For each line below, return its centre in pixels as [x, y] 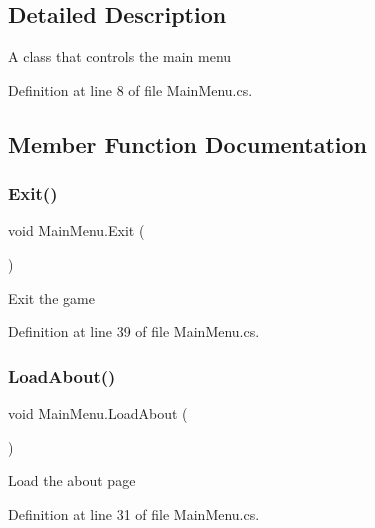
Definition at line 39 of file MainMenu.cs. [134, 331]
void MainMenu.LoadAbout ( [98, 412]
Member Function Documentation [188, 143]
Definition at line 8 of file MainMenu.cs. [130, 89]
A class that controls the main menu [120, 56]
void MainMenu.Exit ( [76, 230]
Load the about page [72, 480]
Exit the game [51, 297]
